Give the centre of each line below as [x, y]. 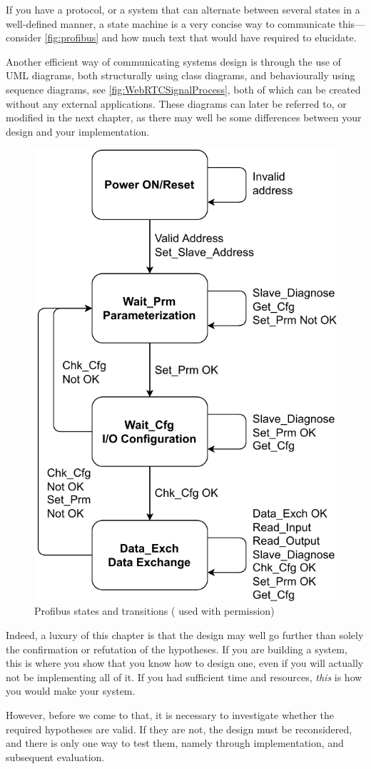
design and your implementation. [78, 131]
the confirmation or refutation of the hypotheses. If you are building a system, [177, 649]
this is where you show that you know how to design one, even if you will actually [185, 663]
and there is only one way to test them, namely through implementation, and [175, 743]
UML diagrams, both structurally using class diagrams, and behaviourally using [181, 75]
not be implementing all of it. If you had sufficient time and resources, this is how [184, 677]
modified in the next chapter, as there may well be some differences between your [184, 117]
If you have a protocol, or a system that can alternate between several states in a [183, 9]
